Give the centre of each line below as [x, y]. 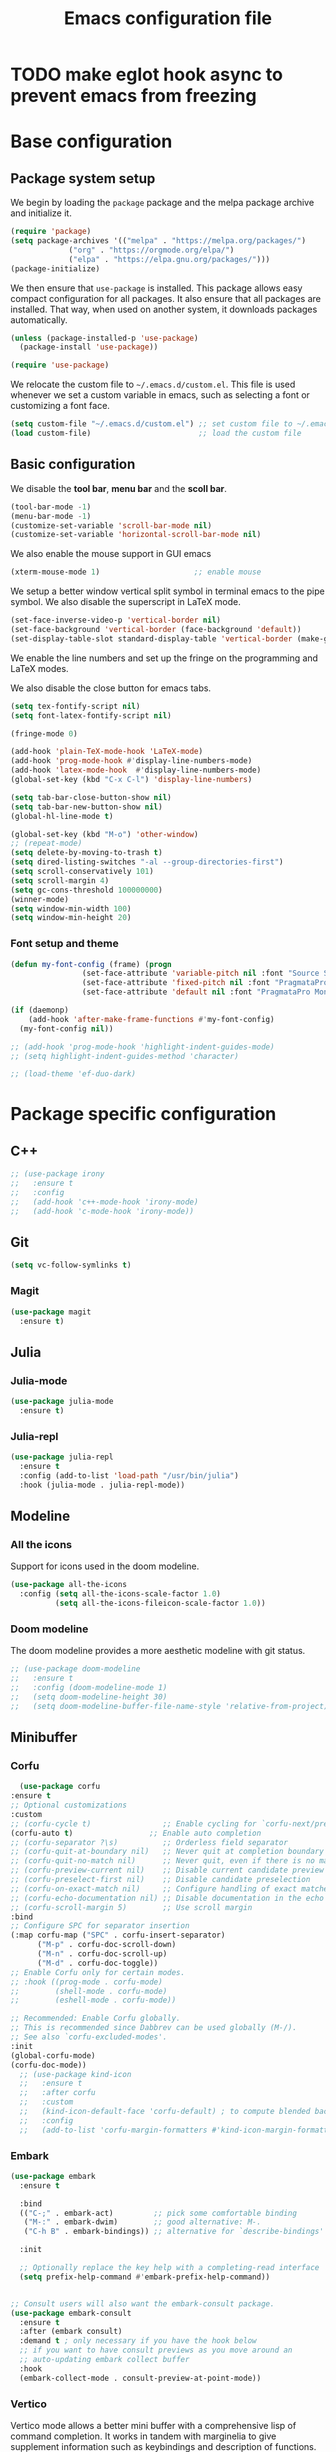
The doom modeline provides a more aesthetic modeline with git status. [158, 1651]
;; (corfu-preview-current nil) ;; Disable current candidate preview [167, 1870]
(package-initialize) [55, 268]
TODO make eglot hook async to [146, 74]
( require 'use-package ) [60, 365]
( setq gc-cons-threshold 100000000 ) [86, 890]
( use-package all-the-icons [69, 1585]
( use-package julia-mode [62, 1402]
